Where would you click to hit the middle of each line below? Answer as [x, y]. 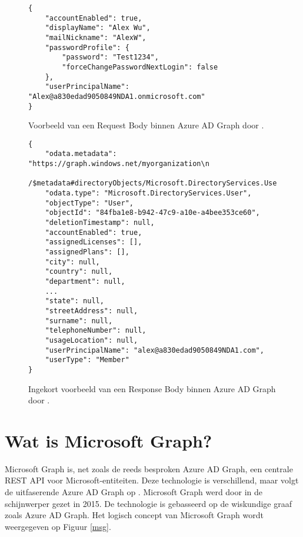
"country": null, [79, 272]
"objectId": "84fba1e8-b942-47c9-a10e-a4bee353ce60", [152, 213]
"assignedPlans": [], [87, 252]
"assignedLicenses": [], [94, 242]
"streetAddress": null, [91, 311]
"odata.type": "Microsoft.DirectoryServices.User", [148, 193]
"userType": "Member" [87, 360]
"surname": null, [79, 321]
